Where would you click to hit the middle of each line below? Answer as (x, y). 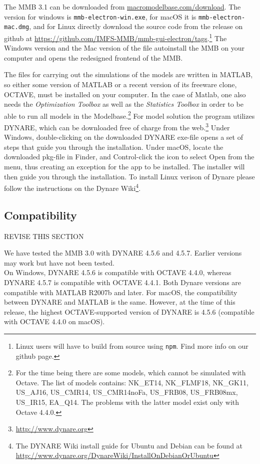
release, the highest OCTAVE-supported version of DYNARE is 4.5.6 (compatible (129, 311)
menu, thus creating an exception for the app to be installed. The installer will (124, 166)
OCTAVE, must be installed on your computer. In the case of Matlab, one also (125, 94)
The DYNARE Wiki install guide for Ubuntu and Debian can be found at (129, 445)
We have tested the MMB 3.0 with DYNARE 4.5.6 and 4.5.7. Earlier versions (123, 253)
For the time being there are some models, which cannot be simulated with (131, 373)
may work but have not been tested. (59, 262)
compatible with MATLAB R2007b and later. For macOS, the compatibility (121, 292)
